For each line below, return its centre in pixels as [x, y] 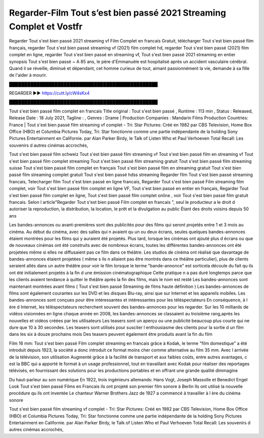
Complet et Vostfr [46, 26]
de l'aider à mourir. [28, 75]
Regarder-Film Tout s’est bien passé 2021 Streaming [118, 13]
